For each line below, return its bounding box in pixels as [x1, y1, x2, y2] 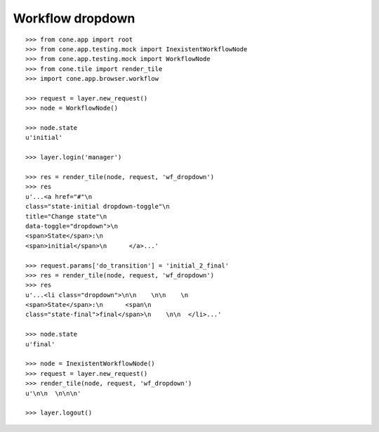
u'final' [25, 340, 55, 348]
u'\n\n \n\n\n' [25, 389, 81, 397]
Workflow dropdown [13, 11, 135, 26]
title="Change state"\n [25, 212, 107, 221]
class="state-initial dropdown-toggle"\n [25, 202, 170, 211]
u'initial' [25, 133, 63, 142]
